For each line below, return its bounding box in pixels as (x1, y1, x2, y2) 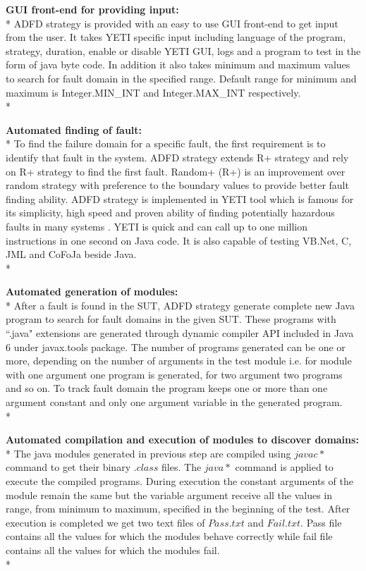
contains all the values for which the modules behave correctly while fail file (6, 529, 333, 544)
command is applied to (235, 460, 334, 474)
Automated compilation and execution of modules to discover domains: (6, 432, 359, 447)
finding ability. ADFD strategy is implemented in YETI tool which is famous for (6, 191, 354, 206)
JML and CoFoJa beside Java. (6, 247, 137, 262)
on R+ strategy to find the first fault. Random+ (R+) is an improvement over (6, 164, 346, 178)
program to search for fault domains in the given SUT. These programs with (6, 312, 336, 326)
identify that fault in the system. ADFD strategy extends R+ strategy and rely (6, 149, 349, 164)
